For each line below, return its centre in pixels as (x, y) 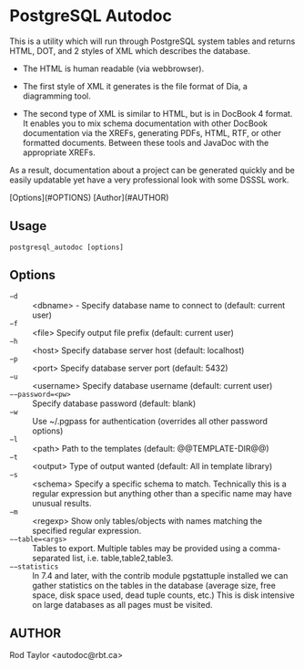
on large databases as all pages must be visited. (122, 604)
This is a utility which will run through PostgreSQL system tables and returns (152, 41)
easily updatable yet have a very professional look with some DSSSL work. (149, 180)
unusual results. (62, 503)
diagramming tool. (56, 96)
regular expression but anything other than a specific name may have (162, 493)
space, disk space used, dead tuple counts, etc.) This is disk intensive (163, 595)
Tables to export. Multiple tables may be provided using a (140, 548)
